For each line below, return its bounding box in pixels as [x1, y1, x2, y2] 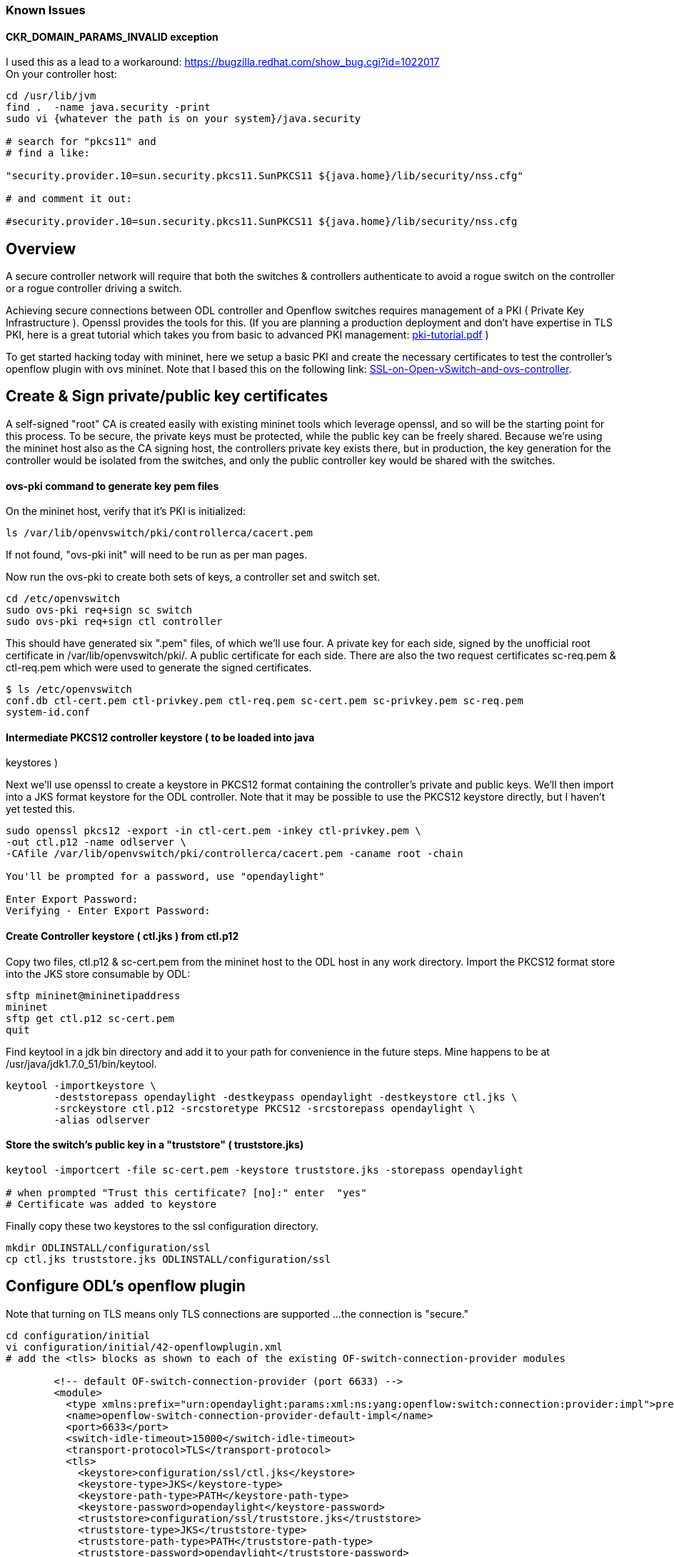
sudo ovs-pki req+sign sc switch [6, 604, 193, 616]
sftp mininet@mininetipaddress [6, 989, 181, 1001]
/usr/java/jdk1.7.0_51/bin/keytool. [6, 1057, 157, 1070]
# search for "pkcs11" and [6, 136, 156, 148]
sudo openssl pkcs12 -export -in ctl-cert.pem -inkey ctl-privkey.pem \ [6, 825, 421, 837]
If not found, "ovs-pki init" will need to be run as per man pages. [6, 549, 308, 561]
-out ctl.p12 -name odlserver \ [6, 836, 186, 848]
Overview [6, 239, 76, 258]
